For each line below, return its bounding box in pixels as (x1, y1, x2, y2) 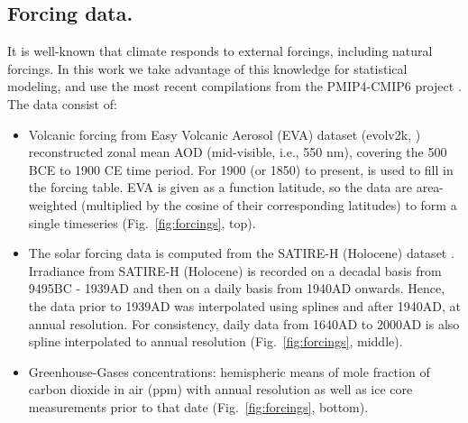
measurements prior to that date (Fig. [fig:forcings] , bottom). (28, 397, 369, 416)
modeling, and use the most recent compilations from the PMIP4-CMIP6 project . (7, 77, 462, 96)
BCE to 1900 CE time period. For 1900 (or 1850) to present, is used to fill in (28, 160, 454, 179)
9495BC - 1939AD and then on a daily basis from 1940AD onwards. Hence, (28, 279, 445, 298)
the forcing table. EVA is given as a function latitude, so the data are (28, 178, 412, 197)
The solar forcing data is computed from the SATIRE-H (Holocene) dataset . (28, 244, 454, 262)
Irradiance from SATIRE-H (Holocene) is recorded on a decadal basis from (28, 261, 442, 280)
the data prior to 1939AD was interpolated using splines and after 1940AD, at (28, 296, 462, 315)
